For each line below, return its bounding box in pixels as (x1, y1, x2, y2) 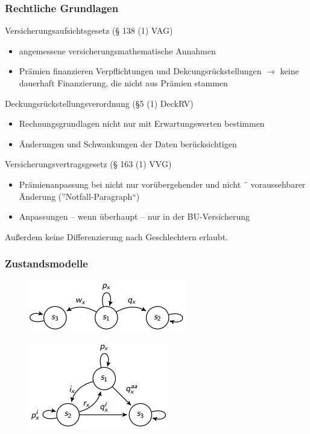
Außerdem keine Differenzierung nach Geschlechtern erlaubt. (5, 230, 228, 243)
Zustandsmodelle (5, 256, 88, 271)
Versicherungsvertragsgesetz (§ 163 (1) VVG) (5, 158, 172, 170)
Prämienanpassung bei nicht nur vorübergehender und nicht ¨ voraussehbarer (19, 177, 306, 190)
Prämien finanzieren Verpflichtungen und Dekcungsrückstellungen (19, 65, 262, 77)
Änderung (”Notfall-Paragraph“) (19, 190, 140, 202)
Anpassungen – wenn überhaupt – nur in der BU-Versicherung (19, 210, 250, 223)
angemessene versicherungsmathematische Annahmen (19, 44, 216, 57)
